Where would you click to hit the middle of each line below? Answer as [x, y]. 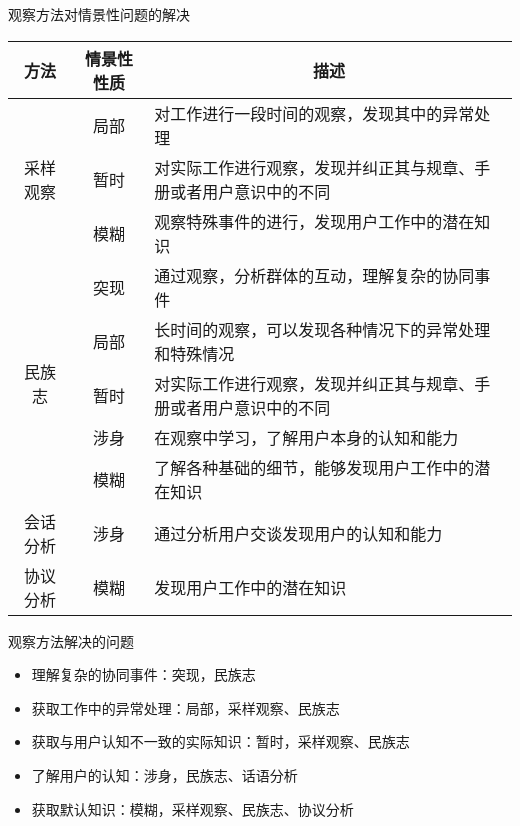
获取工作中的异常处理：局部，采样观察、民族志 [185, 707]
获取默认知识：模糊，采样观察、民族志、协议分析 [192, 808]
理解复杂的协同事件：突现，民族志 [143, 674]
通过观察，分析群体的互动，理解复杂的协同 [314, 275]
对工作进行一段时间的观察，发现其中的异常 [314, 113]
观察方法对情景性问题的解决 [99, 14]
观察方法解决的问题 [71, 640]
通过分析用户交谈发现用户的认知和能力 [298, 533]
